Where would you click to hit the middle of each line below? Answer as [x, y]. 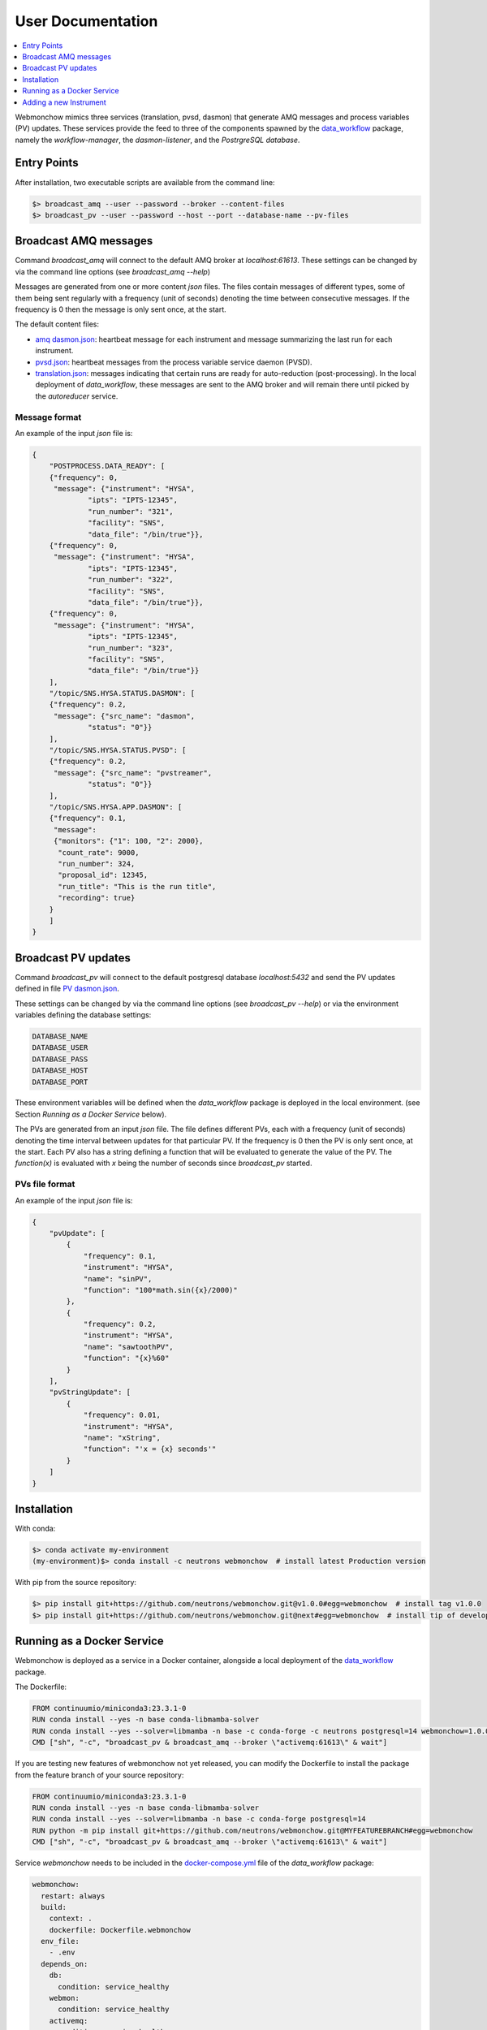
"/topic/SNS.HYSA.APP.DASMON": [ [116, 807]
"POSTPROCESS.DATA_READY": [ [107, 466]
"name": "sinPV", [118, 1278]
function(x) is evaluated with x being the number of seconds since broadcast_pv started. [164, 1163]
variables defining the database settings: [83, 1014]
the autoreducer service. [77, 396]
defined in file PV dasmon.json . [67, 989]
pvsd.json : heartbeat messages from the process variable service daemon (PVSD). [174, 362]
